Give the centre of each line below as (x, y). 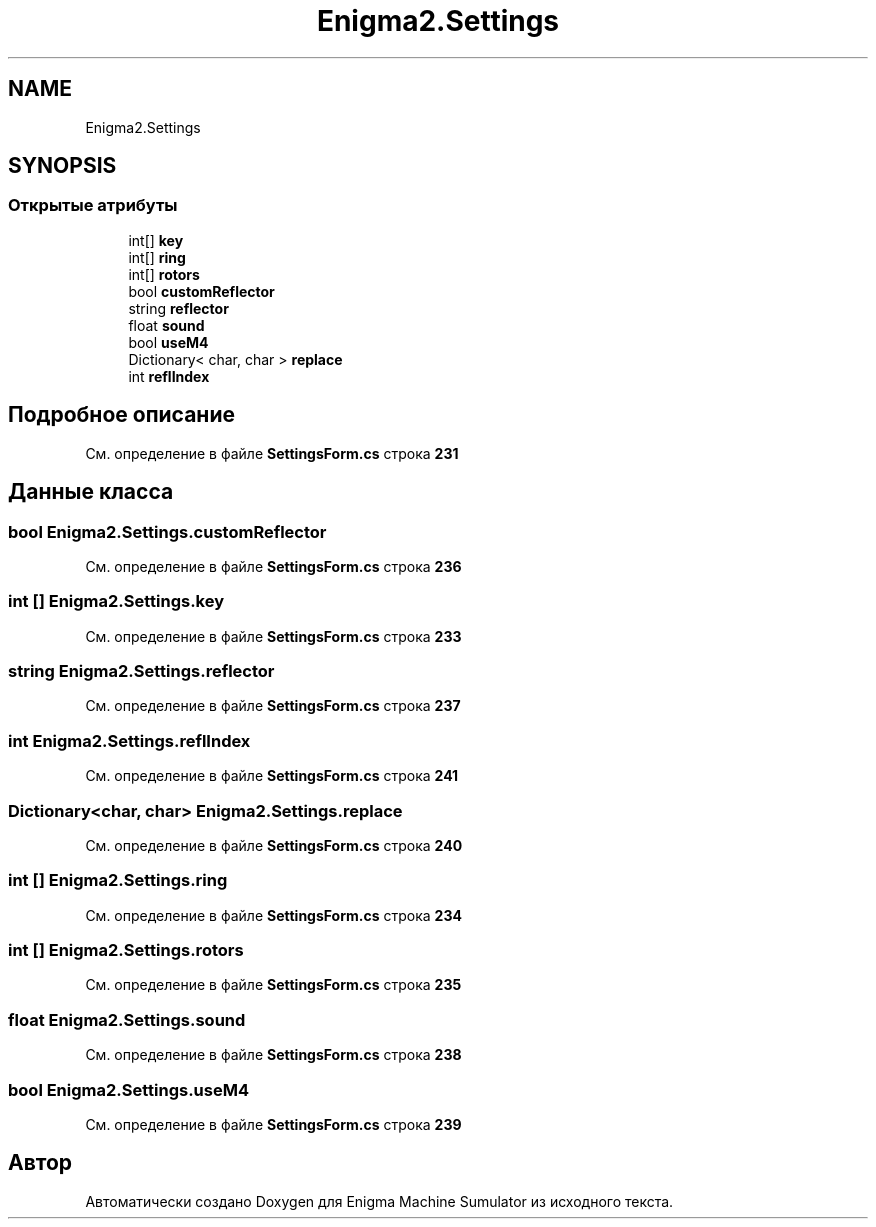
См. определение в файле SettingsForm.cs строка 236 (273, 566)
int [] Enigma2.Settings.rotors (126, 950)
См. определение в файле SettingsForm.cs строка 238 (273, 1055)
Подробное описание (121, 415)
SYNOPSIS (62, 166)
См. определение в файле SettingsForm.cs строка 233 (273, 636)
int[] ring (157, 257)
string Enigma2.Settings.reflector (141, 671)
